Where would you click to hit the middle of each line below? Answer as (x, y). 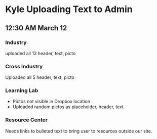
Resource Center (27, 120)
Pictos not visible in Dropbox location (51, 102)
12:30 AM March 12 (36, 28)
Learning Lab (22, 90)
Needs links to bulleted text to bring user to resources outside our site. (79, 131)
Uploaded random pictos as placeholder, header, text (68, 107)
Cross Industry (24, 66)
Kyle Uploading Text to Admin (69, 9)
